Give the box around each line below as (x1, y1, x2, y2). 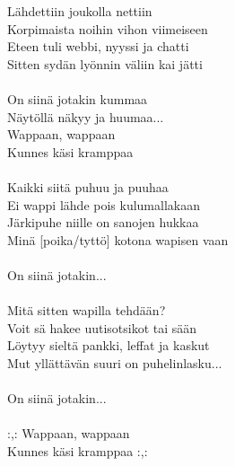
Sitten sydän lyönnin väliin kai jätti (7, 54, 203, 73)
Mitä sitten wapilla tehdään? (7, 301, 166, 320)
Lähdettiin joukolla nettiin (7, 2, 152, 20)
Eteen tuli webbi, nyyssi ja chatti (7, 37, 189, 56)
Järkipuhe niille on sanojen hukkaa (7, 213, 199, 232)
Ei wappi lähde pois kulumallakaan (7, 195, 200, 214)
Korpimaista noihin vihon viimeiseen (7, 19, 208, 38)
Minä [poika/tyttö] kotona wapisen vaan (7, 230, 229, 249)
